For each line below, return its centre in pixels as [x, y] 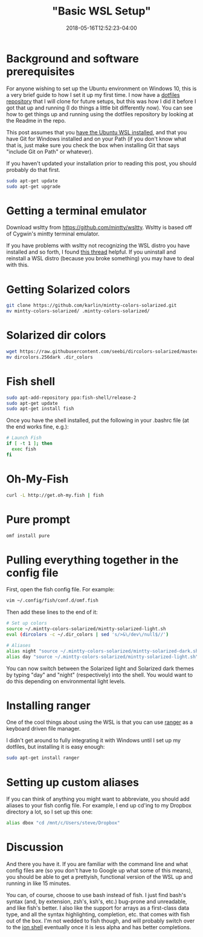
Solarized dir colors [56, 336]
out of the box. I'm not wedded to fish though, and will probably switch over [101, 921]
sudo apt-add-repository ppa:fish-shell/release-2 [71, 398]
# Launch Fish [24, 438]
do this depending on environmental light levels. [66, 681]
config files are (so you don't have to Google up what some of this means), [99, 870]
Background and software [72, 58]
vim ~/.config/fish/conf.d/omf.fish [52, 600]
